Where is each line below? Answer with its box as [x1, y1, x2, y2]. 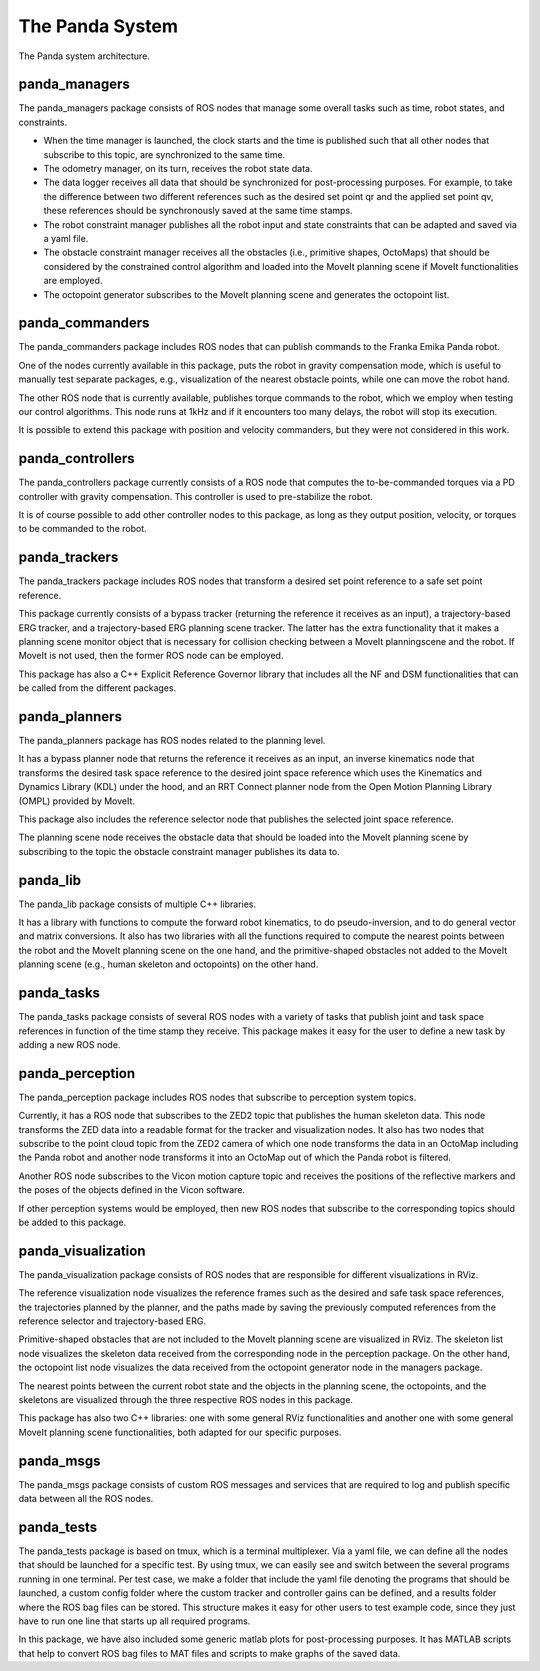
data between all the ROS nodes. [18, 1493, 154, 1505]
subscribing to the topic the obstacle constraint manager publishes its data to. [18, 845, 340, 857]
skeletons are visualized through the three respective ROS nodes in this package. [18, 1393, 354, 1405]
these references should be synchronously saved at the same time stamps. [43, 205, 354, 217]
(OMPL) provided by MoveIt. [18, 795, 135, 807]
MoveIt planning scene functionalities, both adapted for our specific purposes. [18, 1426, 342, 1438]
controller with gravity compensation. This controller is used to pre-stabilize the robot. [18, 490, 374, 502]
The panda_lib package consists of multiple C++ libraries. [18, 898, 257, 910]
